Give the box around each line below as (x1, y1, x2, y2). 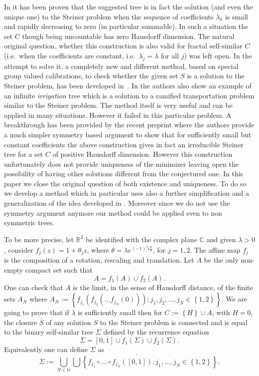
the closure (4, 317, 37, 327)
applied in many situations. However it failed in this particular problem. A (4, 109, 232, 120)
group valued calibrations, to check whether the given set (4, 70, 178, 81)
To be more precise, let (4, 234, 74, 244)
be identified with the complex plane (86, 234, 197, 244)
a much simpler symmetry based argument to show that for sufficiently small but (4, 129, 252, 139)
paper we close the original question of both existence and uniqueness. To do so (4, 178, 247, 188)
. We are (221, 294, 248, 304)
